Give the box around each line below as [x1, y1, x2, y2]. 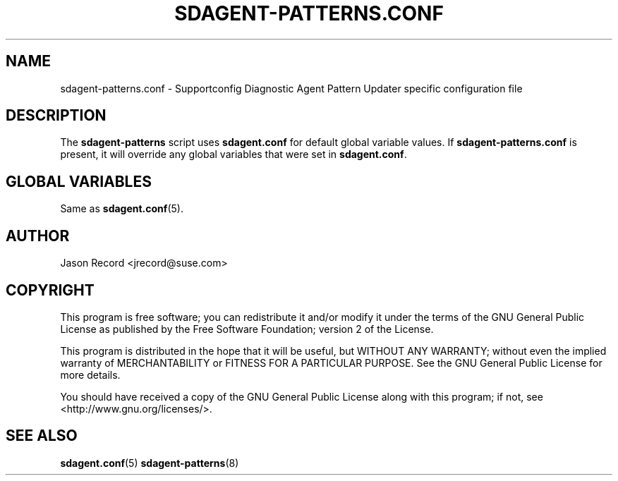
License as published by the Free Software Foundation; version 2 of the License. [60, 322, 434, 335]
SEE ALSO [6, 427, 78, 445]
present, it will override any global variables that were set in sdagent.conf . [60, 148, 407, 161]
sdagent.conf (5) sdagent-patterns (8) [60, 456, 239, 469]
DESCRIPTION [6, 106, 107, 125]
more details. [60, 368, 121, 381]
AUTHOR [6, 226, 70, 245]
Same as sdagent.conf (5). [60, 202, 183, 215]
